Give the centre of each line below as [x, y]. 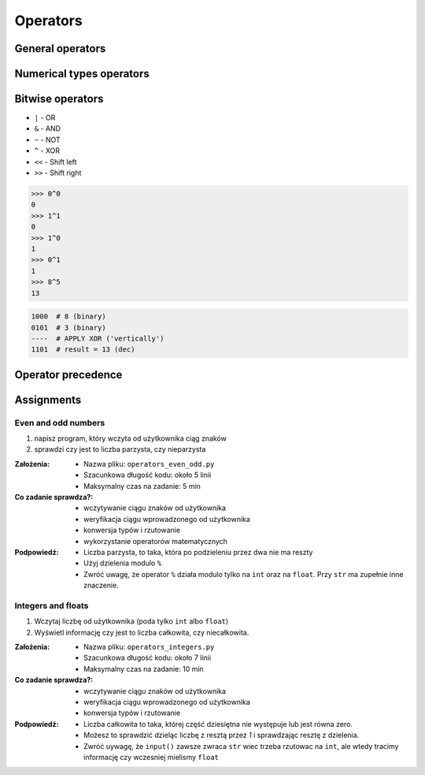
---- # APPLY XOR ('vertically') [98, 338]
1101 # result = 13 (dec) [83, 350]
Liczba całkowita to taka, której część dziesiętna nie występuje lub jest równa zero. [218, 724]
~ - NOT [47, 140]
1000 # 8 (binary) [68, 317]
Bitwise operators [59, 99]
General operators [60, 48]
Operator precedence [68, 374]
